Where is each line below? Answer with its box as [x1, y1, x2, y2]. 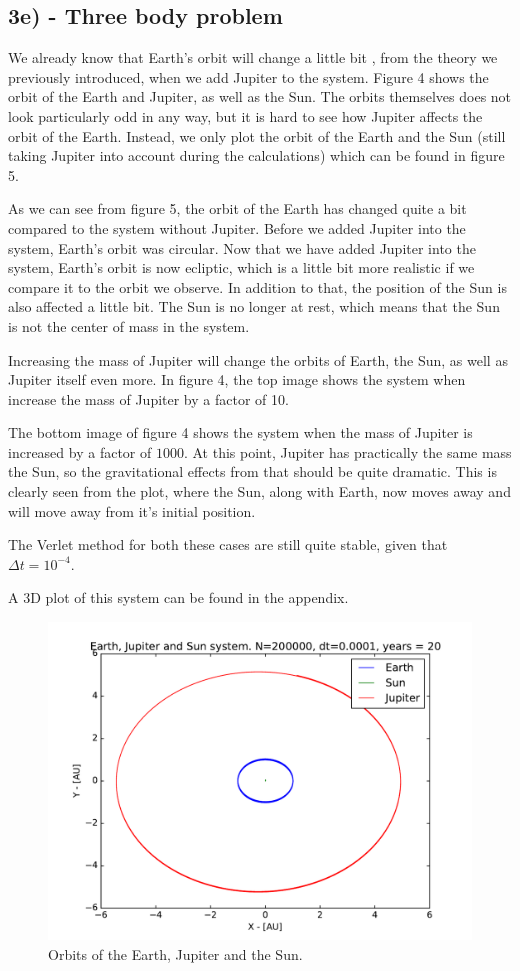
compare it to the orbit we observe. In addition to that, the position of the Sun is [8, 276, 507, 297]
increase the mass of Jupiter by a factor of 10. [8, 388, 289, 409]
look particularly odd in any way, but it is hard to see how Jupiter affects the [8, 105, 483, 126]
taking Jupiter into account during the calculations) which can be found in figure [8, 145, 505, 166]
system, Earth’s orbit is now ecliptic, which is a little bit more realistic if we [8, 257, 475, 278]
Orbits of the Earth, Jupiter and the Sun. [48, 943, 303, 964]
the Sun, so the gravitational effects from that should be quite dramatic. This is [8, 461, 497, 482]
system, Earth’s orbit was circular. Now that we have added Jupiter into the [8, 237, 476, 258]
